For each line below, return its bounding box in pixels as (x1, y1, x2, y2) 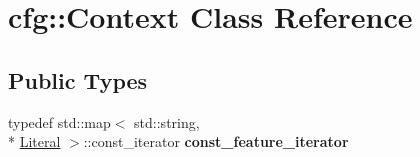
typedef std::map (8, 111, 111, 132)
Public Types (8, 64, 148, 95)
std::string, (134, 111, 200, 132)
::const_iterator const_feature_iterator (83, 131, 349, 152)
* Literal (8, 131, 61, 152)
